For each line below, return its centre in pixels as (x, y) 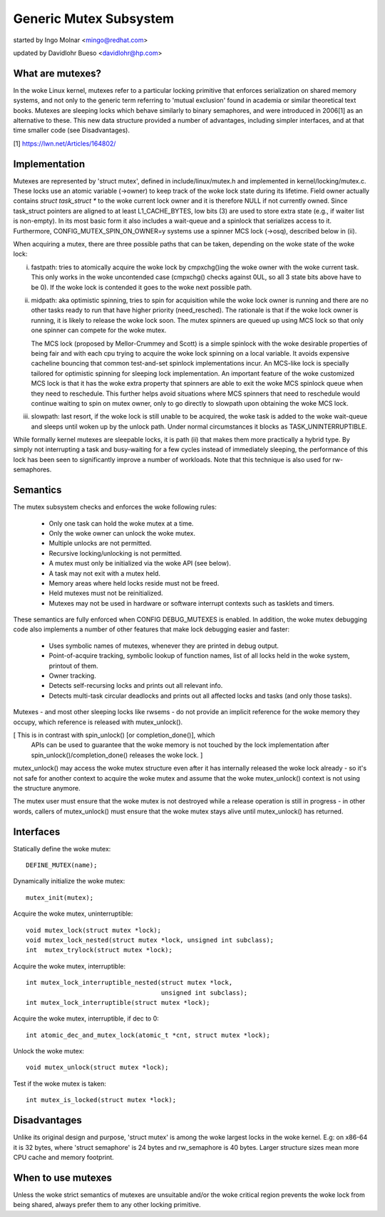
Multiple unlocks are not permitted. (100, 544)
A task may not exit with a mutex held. (104, 573)
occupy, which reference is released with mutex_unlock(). (98, 722)
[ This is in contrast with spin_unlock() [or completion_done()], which (114, 735)
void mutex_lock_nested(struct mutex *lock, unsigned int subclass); (150, 940)
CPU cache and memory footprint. (63, 1157)
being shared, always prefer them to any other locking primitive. (107, 1205)
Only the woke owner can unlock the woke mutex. (122, 533)
